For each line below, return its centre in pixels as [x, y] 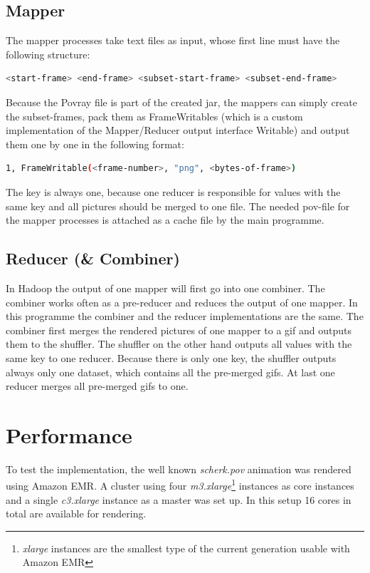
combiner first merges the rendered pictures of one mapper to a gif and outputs [179, 330]
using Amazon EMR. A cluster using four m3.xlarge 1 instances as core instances [180, 485]
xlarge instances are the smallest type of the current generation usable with [186, 548]
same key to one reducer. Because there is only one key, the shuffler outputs [171, 357]
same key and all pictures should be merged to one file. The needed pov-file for [178, 206]
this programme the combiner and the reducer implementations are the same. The [185, 316]
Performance [69, 434]
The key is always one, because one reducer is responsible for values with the [173, 191]
